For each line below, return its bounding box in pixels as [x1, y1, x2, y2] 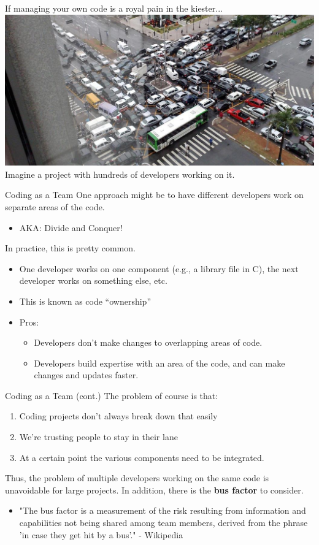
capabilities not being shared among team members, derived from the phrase [19, 516, 308, 529]
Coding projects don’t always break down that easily [19, 410, 218, 422]
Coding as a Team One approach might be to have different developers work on [5, 188, 304, 201]
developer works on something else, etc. [19, 274, 167, 287]
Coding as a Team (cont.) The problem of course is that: [5, 389, 218, 402]
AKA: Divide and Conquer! [19, 221, 123, 234]
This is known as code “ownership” [19, 294, 152, 307]
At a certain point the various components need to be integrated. [19, 451, 264, 463]
